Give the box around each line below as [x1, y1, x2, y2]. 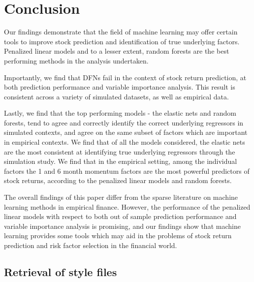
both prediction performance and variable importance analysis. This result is [4, 82, 235, 92]
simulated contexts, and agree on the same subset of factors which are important [4, 127, 248, 137]
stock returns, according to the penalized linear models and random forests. [4, 175, 232, 186]
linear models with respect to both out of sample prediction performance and [4, 211, 237, 221]
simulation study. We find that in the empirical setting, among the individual [4, 156, 237, 166]
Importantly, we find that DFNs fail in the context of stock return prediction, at [4, 72, 247, 82]
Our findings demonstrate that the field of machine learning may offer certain [4, 27, 238, 37]
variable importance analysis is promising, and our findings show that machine [4, 220, 241, 231]
